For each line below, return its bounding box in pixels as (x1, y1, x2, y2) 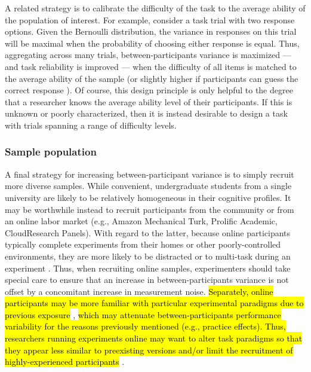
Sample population (5, 144, 97, 159)
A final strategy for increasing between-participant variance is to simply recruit (5, 167, 294, 180)
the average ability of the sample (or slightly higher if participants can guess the (5, 72, 298, 84)
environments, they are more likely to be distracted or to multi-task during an (5, 249, 291, 262)
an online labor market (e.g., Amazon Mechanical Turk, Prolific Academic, (5, 215, 278, 227)
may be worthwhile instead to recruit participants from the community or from (5, 203, 294, 215)
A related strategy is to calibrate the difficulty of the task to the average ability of (5, 2, 306, 14)
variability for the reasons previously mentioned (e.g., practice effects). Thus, (5, 320, 286, 333)
